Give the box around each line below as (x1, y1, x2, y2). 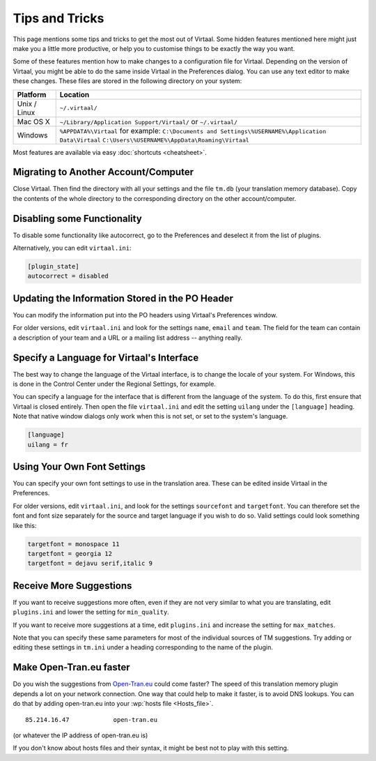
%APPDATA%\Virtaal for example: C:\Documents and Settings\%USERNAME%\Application (59, 126, 327, 135)
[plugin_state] (27, 262, 79, 271)
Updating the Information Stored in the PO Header (13, 292, 233, 304)
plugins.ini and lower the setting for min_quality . (13, 608, 170, 617)
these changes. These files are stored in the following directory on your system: (13, 77, 242, 85)
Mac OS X (17, 116, 50, 126)
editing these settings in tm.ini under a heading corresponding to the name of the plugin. (13, 643, 273, 651)
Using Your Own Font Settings (13, 461, 146, 472)
